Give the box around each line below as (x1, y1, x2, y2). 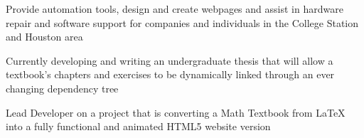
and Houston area (6, 29, 83, 44)
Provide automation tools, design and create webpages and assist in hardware (6, 1, 343, 16)
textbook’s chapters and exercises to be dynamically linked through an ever (6, 67, 335, 82)
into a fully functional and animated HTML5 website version (6, 119, 271, 134)
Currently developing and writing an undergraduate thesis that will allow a (6, 53, 333, 68)
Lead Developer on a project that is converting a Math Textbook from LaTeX (6, 105, 346, 120)
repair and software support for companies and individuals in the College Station (6, 15, 359, 30)
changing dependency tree (6, 80, 119, 95)
